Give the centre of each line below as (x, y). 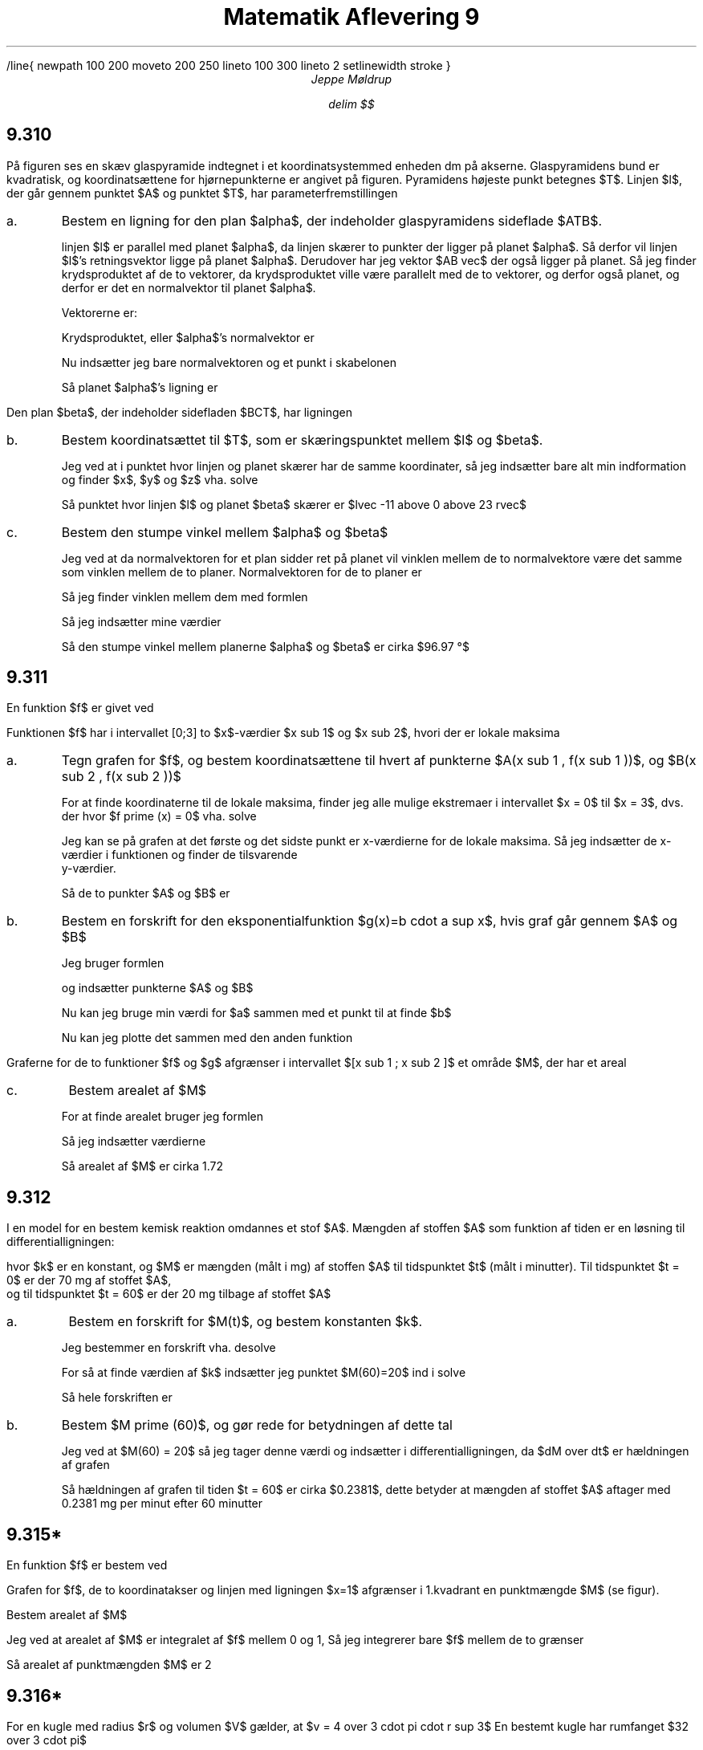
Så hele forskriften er (117, 1398)
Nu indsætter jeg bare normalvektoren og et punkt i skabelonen (229, 362)
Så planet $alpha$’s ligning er (140, 387)
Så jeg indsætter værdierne (134, 1142)
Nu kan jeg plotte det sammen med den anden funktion (207, 1038)
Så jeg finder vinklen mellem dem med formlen (185, 596)
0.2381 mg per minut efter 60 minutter (162, 1504)
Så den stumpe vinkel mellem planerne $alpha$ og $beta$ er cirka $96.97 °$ (265, 646)
